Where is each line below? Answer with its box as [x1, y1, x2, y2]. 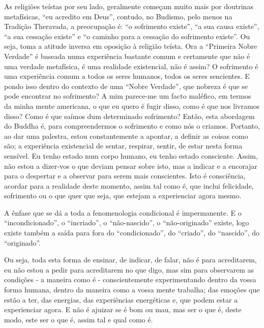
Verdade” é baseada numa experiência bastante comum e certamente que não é [4, 50, 250, 61]
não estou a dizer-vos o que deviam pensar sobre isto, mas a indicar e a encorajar [4, 160, 258, 171]
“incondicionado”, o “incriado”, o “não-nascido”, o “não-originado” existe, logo [4, 217, 249, 228]
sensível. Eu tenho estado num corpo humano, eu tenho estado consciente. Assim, [4, 150, 258, 161]
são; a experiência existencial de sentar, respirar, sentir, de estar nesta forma [4, 140, 243, 151]
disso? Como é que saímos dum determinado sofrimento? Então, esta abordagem [4, 110, 255, 121]
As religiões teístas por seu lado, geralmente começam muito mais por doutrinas [4, 1, 253, 11]
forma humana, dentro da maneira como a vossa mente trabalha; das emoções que [4, 284, 260, 295]
